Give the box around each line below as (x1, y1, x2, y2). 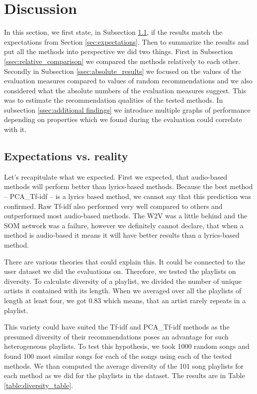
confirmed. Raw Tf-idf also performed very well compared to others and (4, 200, 223, 211)
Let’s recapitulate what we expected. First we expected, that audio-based (4, 171, 228, 182)
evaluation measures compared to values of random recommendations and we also (4, 75, 253, 86)
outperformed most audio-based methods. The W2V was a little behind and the (4, 210, 248, 221)
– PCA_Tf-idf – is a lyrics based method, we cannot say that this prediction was (4, 191, 251, 201)
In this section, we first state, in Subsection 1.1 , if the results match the (4, 27, 223, 37)
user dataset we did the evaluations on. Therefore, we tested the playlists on (4, 266, 236, 276)
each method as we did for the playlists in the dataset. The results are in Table (4, 370, 245, 381)
